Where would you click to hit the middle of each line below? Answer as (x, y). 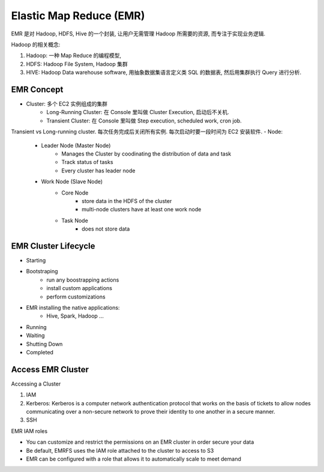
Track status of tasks (87, 162)
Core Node (75, 193)
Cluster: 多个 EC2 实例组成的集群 (67, 104)
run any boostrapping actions (83, 280)
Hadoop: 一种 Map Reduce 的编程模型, (74, 56)
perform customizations (76, 297)
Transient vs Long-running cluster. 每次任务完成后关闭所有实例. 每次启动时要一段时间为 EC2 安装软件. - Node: (147, 132)
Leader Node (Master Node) (76, 145)
